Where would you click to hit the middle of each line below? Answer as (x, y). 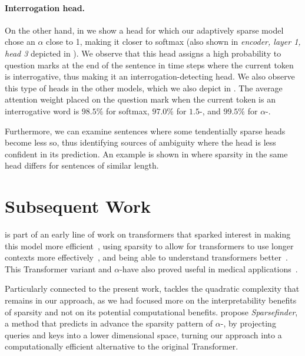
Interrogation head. (45, 7)
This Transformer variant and (58, 268)
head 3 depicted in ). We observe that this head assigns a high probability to (143, 53)
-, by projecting (248, 323)
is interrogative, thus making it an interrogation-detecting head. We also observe (150, 76)
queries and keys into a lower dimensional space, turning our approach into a (143, 334)
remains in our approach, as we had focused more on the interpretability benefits (151, 300)
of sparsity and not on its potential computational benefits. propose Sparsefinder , (151, 311)
